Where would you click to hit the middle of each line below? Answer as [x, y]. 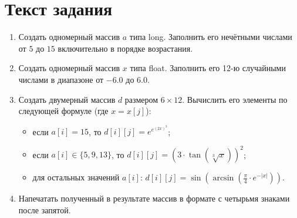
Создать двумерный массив [67, 99]
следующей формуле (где [63, 111]
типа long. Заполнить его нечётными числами [211, 37]
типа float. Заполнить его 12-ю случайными [208, 68]
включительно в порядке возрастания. [125, 48]
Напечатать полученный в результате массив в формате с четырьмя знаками [154, 198]
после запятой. [45, 210]
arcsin [223, 178]
